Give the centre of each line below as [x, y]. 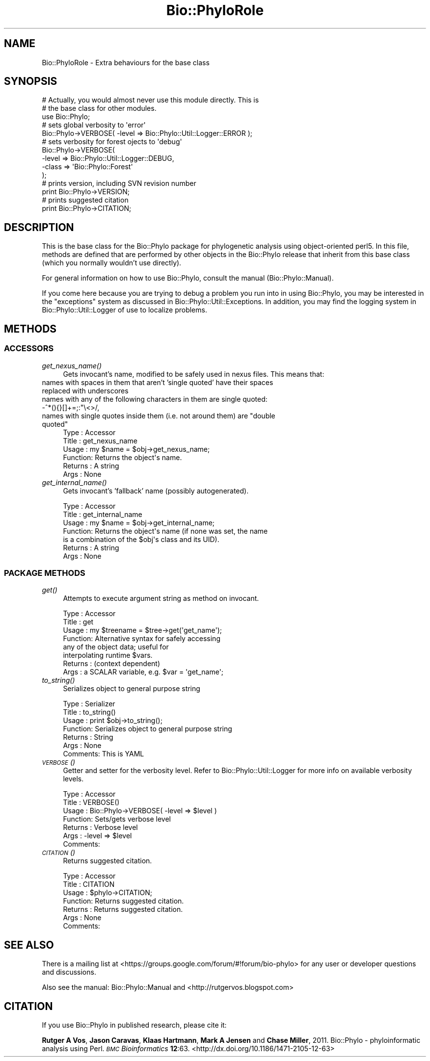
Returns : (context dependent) [112, 664]
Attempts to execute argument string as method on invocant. [161, 598]
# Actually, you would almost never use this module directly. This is [150, 100]
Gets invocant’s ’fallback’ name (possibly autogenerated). [156, 491]
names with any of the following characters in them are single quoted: [155, 399]
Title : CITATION [89, 884]
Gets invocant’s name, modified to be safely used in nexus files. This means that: [194, 374]
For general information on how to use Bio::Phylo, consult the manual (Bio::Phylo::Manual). [188, 278]
